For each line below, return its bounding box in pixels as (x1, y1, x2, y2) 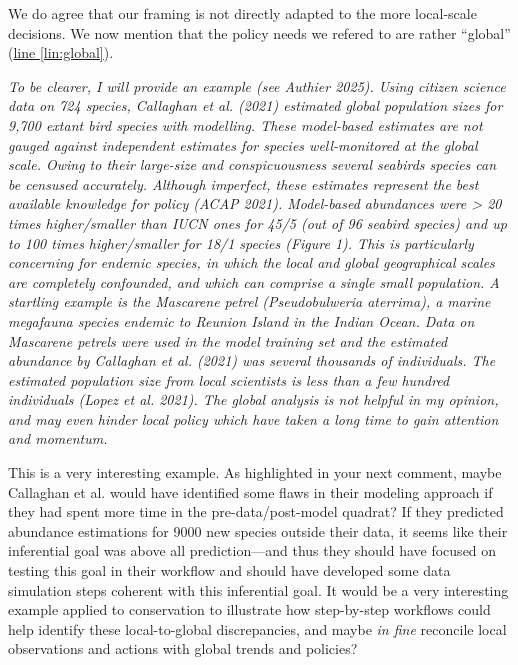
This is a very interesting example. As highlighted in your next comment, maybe (8, 462, 502, 483)
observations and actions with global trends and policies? (8, 638, 358, 659)
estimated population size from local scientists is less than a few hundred (8, 369, 450, 390)
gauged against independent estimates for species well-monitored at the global (8, 134, 478, 155)
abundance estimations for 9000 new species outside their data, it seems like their (8, 520, 508, 541)
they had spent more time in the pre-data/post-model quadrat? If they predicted (8, 501, 504, 522)
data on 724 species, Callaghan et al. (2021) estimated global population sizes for (8, 95, 503, 116)
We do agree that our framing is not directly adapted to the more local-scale (8, 3, 477, 23)
